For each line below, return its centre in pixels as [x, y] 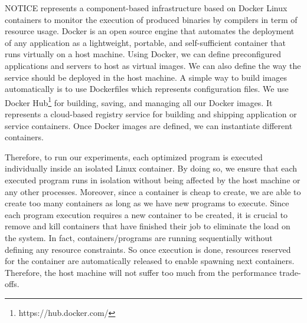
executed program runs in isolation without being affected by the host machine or [153, 179]
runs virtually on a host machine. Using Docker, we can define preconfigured [143, 54]
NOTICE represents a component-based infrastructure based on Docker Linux [146, 8]
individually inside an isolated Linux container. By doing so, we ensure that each [151, 168]
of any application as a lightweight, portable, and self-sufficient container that [145, 42]
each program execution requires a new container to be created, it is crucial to [146, 214]
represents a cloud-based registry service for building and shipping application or [151, 114]
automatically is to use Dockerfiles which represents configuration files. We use [147, 89]
